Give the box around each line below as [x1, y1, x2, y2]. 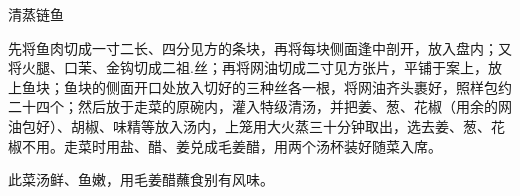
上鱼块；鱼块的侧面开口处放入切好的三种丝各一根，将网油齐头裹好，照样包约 [8, 76, 512, 97]
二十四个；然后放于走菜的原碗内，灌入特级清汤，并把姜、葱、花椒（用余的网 [8, 96, 512, 117]
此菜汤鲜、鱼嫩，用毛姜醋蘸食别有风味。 [8, 169, 274, 190]
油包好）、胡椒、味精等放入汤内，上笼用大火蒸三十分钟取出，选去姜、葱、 [8, 115, 491, 136]
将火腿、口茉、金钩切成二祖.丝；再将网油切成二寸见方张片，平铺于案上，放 [8, 57, 502, 78]
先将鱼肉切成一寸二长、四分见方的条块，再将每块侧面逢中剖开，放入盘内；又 [8, 37, 512, 58]
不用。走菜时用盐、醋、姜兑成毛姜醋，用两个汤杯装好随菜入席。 [21, 135, 442, 156]
